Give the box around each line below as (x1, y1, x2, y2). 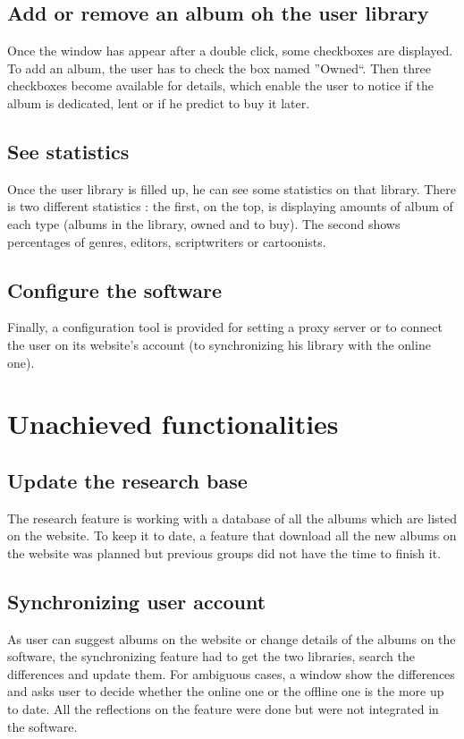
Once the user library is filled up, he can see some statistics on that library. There (7, 179, 457, 198)
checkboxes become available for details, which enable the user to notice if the (7, 76, 434, 95)
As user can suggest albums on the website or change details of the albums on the (7, 629, 456, 648)
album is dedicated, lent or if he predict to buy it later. (7, 93, 310, 112)
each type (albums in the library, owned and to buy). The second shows (7, 214, 401, 233)
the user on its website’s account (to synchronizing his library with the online (7, 335, 431, 353)
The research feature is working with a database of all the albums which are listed (7, 508, 457, 527)
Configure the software (7, 276, 223, 303)
